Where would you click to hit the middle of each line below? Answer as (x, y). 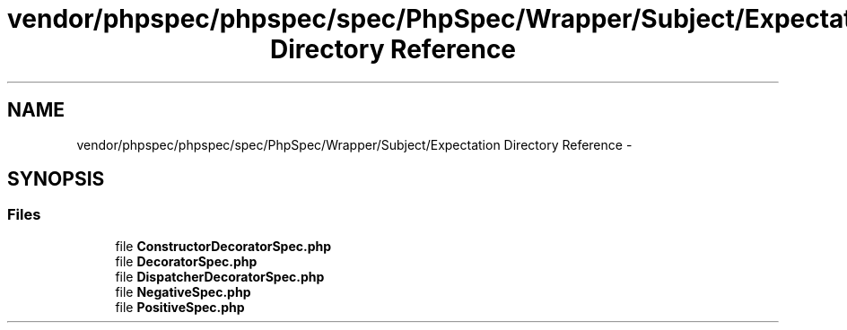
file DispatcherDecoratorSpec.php (220, 276)
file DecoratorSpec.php (186, 261)
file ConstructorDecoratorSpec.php (223, 246)
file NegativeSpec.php (183, 291)
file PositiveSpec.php (180, 307)
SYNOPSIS (56, 179)
